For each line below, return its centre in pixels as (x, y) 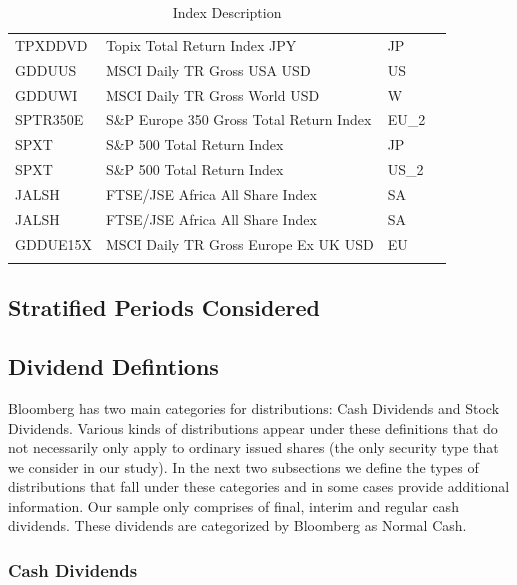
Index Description (227, 12)
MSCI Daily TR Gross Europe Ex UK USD (239, 243)
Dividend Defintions (113, 366)
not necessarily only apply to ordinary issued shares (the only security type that (253, 447)
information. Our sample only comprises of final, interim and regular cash (233, 505)
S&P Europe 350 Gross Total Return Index (238, 119)
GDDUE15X (53, 243)
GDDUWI (46, 94)
